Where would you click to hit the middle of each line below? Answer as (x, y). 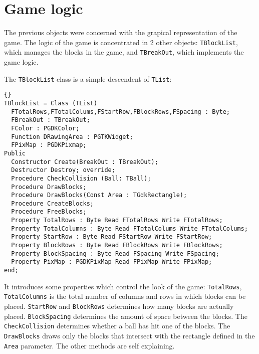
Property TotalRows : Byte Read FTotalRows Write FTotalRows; (117, 220)
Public (15, 153)
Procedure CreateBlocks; (52, 203)
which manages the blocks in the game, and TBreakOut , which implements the (124, 52)
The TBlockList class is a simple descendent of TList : (88, 78)
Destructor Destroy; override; (63, 170)
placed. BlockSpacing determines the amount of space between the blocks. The (126, 316)
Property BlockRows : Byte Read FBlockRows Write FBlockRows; (117, 245)
